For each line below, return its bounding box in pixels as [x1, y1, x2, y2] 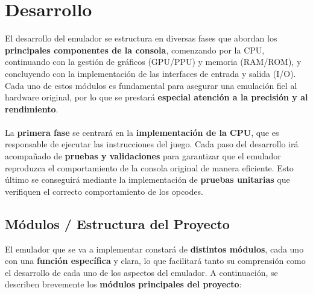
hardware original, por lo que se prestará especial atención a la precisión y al [5, 91, 308, 103]
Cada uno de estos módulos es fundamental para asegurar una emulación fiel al [5, 79, 297, 91]
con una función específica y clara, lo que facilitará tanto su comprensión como [5, 254, 306, 267]
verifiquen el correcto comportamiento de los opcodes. [5, 185, 203, 197]
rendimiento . [5, 102, 58, 115]
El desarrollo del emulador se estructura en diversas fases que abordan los [5, 32, 277, 44]
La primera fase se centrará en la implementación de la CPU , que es [5, 126, 279, 138]
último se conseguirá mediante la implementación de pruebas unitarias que [5, 173, 290, 186]
